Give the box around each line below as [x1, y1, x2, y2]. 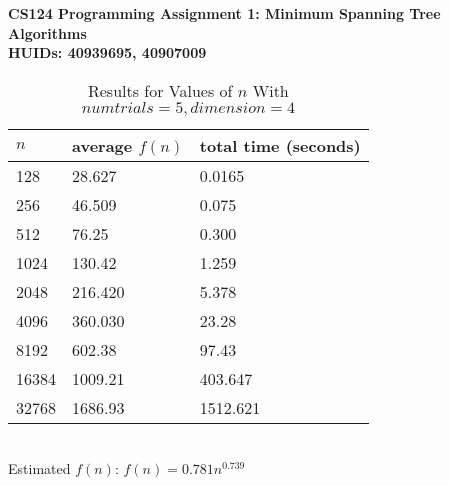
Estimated [8, 458, 71, 479]
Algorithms [8, 22, 87, 43]
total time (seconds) [199, 133, 361, 157]
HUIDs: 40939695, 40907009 [8, 42, 207, 63]
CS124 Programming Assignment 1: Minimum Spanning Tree [8, 3, 441, 23]
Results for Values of [87, 78, 233, 102]
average [72, 133, 133, 157]
